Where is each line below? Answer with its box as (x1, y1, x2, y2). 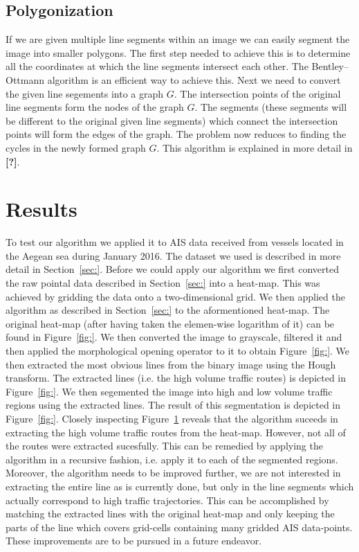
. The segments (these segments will (194, 100, 347, 114)
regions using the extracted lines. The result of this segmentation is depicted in (6, 398, 341, 412)
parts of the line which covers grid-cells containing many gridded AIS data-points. (6, 519, 353, 534)
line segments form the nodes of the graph (6, 100, 184, 114)
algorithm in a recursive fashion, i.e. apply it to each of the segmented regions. (6, 452, 338, 466)
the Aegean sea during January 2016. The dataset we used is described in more (6, 248, 341, 262)
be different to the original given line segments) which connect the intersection (6, 113, 338, 127)
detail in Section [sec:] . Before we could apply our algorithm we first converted (6, 262, 339, 276)
